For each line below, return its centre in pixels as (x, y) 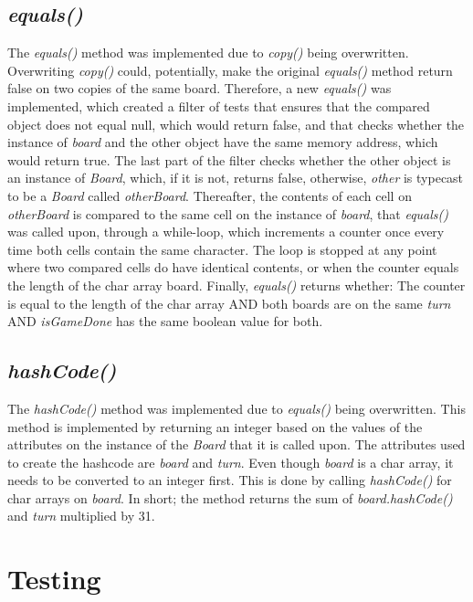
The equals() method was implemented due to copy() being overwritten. (208, 53)
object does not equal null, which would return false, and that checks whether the (236, 124)
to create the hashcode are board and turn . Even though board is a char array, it (231, 462)
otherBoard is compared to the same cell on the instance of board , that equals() (228, 213)
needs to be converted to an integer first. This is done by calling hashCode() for (230, 480)
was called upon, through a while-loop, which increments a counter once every (226, 232)
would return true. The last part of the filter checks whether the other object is (229, 159)
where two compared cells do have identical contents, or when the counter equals (233, 267)
